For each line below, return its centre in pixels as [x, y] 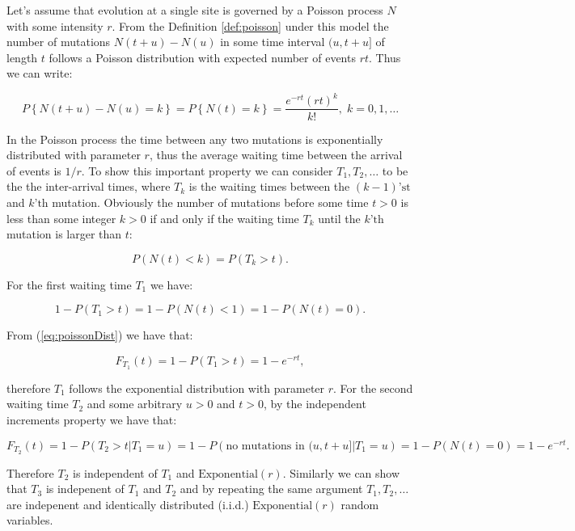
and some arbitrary [135, 404]
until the [339, 218]
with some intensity [55, 25]
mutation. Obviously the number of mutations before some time [210, 202]
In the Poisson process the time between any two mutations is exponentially [195, 139]
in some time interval [273, 42]
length [22, 57]
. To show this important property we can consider [207, 170]
